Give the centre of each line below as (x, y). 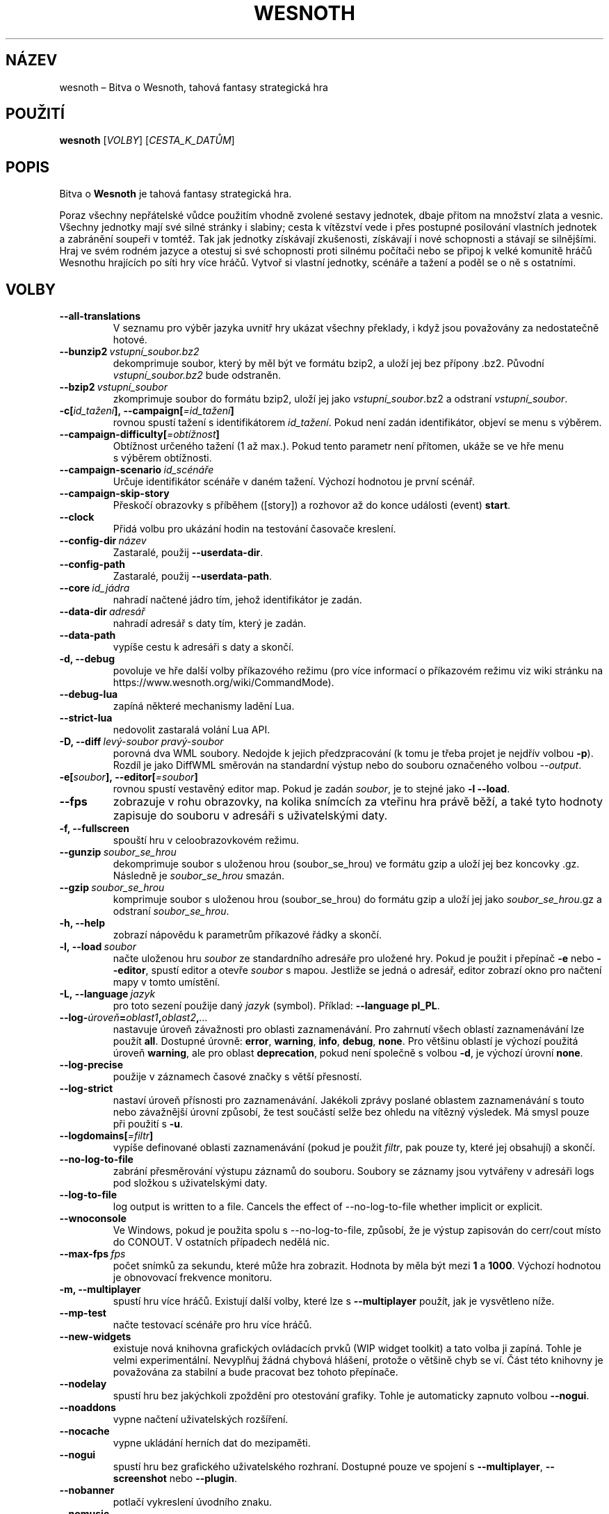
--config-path (92, 564)
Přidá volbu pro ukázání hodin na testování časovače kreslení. (254, 529)
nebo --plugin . (203, 1479)
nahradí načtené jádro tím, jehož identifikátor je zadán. (237, 600)
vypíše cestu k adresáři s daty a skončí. (203, 647)
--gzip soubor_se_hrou (112, 888)
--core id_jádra (95, 588)
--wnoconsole (93, 1219)
